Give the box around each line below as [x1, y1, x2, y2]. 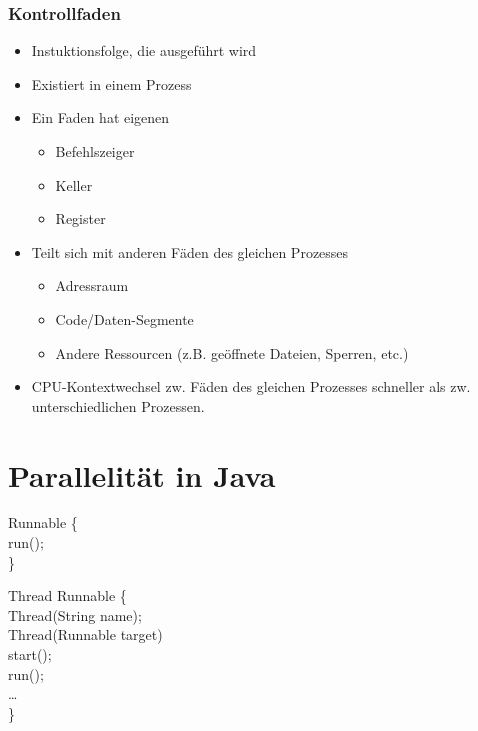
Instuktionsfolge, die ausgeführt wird [31, 40, 257, 61]
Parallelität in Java [8, 454, 276, 495]
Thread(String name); [8, 604, 142, 625]
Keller [55, 174, 93, 195]
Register [55, 208, 106, 229]
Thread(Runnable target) [8, 624, 163, 645]
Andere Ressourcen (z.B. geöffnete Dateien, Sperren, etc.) [55, 342, 409, 363]
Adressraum [55, 275, 129, 296]
